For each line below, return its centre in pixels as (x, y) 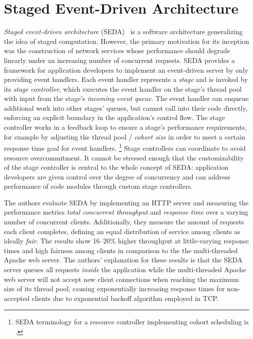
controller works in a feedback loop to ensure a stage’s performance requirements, (125, 127)
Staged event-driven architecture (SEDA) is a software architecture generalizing (123, 31)
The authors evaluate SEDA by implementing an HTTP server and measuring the (126, 202)
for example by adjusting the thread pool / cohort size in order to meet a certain (125, 136)
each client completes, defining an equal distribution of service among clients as (122, 231)
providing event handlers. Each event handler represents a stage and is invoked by (126, 79)
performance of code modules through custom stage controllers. (98, 186)
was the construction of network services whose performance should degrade (117, 50)
